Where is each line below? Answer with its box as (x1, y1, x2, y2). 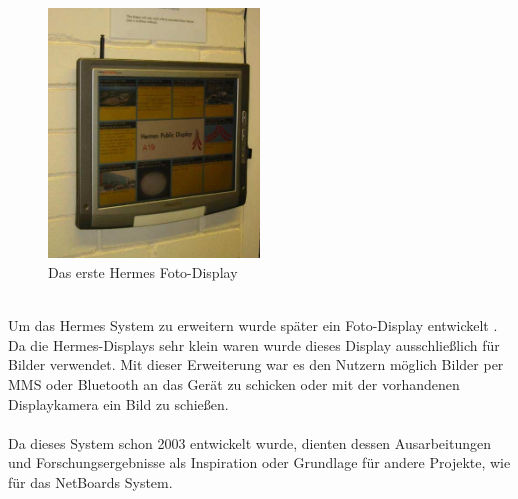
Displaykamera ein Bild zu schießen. (8, 393, 229, 414)
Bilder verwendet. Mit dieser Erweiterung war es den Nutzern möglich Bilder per (8, 354, 504, 375)
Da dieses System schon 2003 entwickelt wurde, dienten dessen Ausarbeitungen (8, 432, 491, 453)
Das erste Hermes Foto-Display (48, 262, 238, 283)
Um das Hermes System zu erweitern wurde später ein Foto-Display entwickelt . (8, 315, 498, 336)
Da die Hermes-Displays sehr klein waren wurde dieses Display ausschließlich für (8, 334, 500, 355)
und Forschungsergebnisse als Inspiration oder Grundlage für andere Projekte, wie (8, 452, 511, 473)
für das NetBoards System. (8, 471, 173, 492)
